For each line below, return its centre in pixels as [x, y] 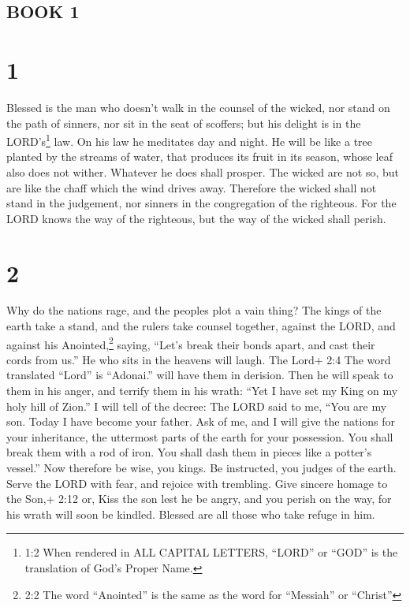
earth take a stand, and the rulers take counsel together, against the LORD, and [201, 326]
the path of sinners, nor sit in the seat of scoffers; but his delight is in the [184, 123]
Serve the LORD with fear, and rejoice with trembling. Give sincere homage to [197, 483]
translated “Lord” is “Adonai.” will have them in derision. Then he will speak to [200, 375]
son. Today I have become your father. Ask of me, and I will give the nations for [201, 421]
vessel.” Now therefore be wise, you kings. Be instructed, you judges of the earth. [201, 468]
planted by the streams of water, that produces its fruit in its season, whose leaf [199, 156]
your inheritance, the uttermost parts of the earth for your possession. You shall [200, 436]
